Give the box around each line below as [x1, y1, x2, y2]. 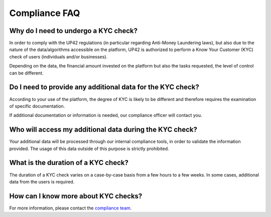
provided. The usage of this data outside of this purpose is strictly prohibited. [9, 145, 169, 151]
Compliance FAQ [9, 7, 80, 18]
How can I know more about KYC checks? [9, 191, 143, 200]
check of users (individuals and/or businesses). [9, 53, 108, 59]
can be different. [9, 70, 44, 76]
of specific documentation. [9, 103, 65, 109]
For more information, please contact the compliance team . [9, 205, 132, 211]
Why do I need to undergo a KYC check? [9, 26, 138, 35]
